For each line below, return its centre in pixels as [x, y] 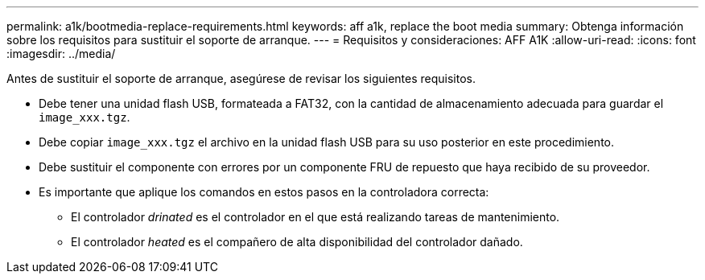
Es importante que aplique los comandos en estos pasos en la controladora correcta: [264, 192]
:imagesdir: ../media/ [61, 54]
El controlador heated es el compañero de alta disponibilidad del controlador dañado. [297, 242]
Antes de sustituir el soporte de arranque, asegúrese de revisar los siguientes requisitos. [241, 78]
